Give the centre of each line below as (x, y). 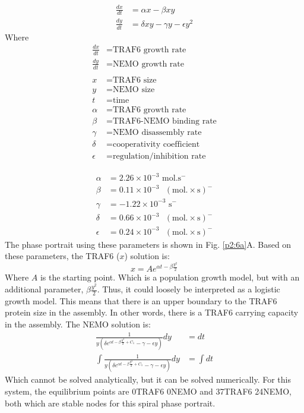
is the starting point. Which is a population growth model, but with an (170, 277)
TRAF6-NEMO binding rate (164, 121)
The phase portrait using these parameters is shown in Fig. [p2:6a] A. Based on (148, 244)
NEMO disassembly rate (157, 132)
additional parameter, (44, 289)
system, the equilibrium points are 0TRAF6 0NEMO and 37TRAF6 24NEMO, (148, 391)
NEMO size (134, 89)
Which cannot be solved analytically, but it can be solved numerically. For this (148, 379)
